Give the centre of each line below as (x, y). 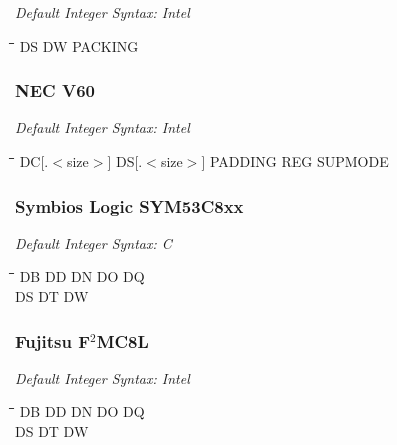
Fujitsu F (52, 340)
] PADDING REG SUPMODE (295, 161)
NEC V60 (55, 90)
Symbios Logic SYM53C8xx (129, 205)
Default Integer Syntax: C (93, 242)
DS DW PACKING (79, 45)
